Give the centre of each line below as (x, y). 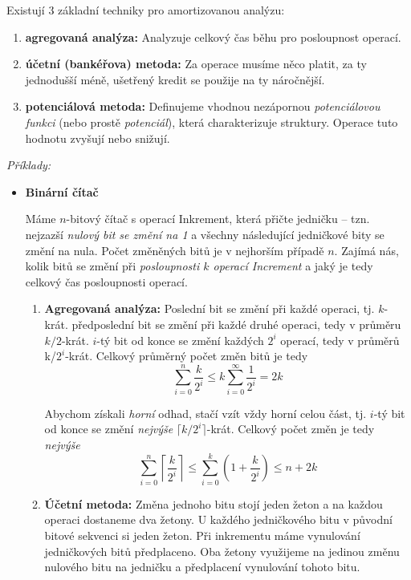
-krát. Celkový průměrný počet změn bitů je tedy (187, 356)
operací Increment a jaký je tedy (293, 266)
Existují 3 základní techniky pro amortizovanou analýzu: (146, 10)
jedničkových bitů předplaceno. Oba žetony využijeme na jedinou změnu (222, 551)
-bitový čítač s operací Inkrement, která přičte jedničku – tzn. (218, 219)
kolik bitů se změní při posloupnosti (112, 266)
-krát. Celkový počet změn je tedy (291, 429)
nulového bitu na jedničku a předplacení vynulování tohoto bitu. (202, 567)
